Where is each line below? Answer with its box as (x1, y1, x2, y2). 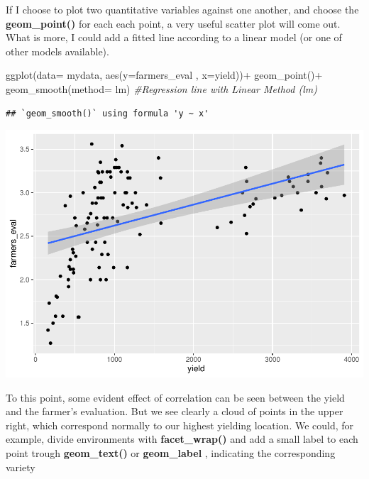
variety (6, 459, 35, 474)
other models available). (6, 43, 109, 58)
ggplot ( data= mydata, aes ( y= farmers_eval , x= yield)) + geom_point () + (6, 67, 323, 82)
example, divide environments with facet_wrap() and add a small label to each (6, 431, 358, 446)
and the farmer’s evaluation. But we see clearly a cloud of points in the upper (6, 404, 343, 419)
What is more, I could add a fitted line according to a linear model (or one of (6, 30, 342, 45)
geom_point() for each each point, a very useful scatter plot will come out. (6, 16, 341, 31)
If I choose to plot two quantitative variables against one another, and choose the (6, 2, 359, 16)
